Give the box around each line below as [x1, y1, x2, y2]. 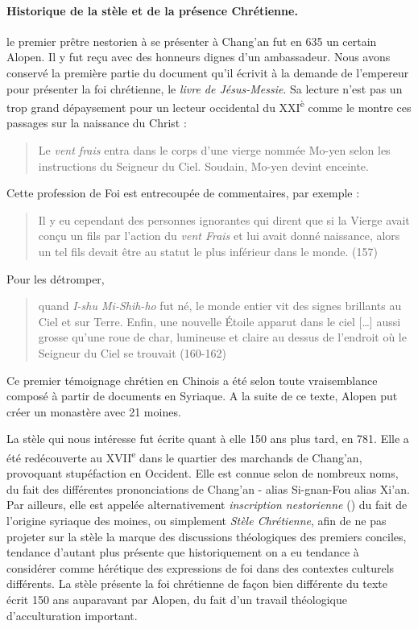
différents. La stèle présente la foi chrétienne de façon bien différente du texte [6, 575, 388, 592]
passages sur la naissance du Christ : [6, 114, 187, 131]
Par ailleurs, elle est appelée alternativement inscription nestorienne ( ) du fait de [6, 496, 408, 513]
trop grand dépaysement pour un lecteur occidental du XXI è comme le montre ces [6, 97, 412, 115]
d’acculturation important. [6, 606, 138, 623]
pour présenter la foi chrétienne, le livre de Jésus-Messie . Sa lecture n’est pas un [6, 80, 403, 97]
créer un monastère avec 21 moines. [6, 403, 181, 420]
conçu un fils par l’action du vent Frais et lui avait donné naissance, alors [38, 227, 400, 244]
